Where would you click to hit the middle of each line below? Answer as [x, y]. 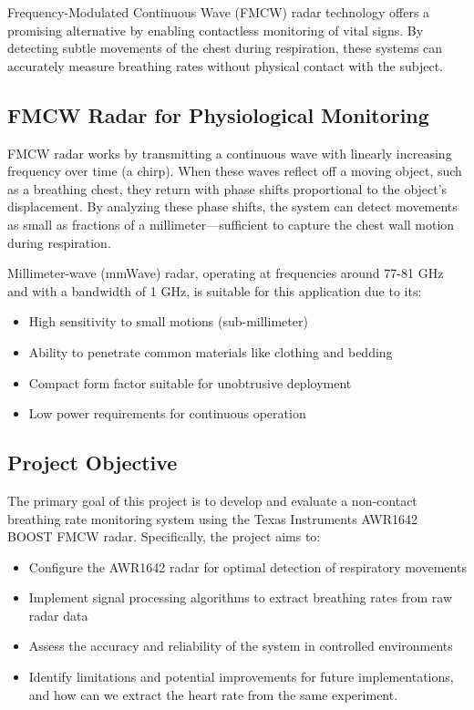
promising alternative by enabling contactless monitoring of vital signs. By [216, 30]
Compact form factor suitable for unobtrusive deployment [190, 382]
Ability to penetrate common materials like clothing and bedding [211, 351]
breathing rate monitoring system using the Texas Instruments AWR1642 [212, 518]
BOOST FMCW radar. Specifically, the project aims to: [164, 536]
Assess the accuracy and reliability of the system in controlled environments [241, 646]
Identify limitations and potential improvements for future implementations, [241, 677]
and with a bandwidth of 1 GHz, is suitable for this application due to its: [215, 290]
